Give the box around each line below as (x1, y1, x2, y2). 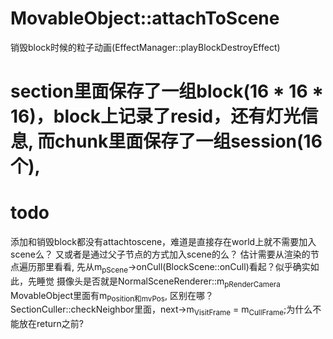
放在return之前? (18, 318, 84, 330)
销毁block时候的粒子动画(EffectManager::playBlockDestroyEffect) (10, 41, 281, 53)
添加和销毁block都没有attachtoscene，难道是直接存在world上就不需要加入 (10, 236, 317, 248)
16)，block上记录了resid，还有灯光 (10, 105, 302, 128)
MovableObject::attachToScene (10, 7, 280, 30)
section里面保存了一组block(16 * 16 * (10, 80, 325, 103)
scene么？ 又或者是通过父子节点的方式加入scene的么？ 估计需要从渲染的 (10, 248, 311, 261)
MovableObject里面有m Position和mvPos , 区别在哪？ (10, 289, 214, 304)
